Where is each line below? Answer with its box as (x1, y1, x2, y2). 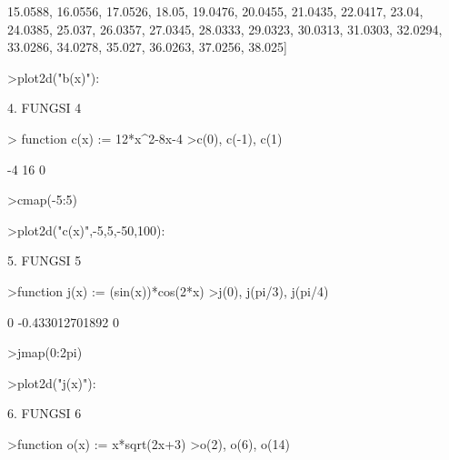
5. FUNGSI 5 (7, 251, 82, 270)
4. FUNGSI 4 (7, 98, 82, 117)
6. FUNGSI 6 (7, 404, 82, 423)
